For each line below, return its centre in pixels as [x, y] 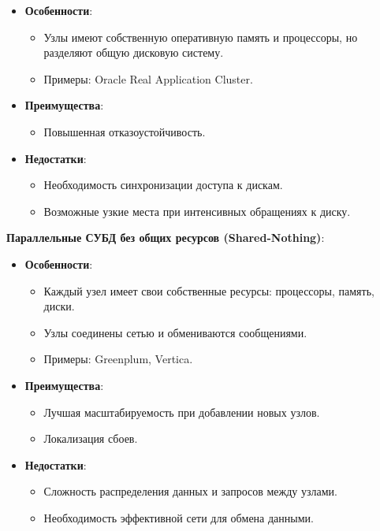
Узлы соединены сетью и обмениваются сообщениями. [175, 332]
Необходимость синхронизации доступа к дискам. [163, 185]
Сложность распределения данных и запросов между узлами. [190, 491]
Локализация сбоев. [91, 438]
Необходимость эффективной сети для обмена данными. [179, 517]
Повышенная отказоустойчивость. [125, 131]
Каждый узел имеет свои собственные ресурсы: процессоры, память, [209, 290]
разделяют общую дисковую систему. [134, 52]
